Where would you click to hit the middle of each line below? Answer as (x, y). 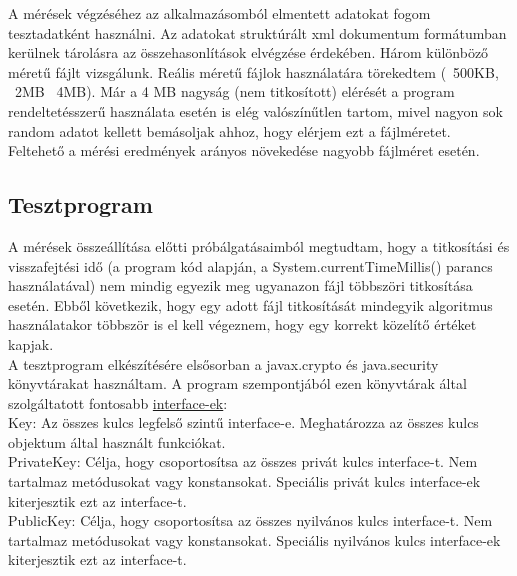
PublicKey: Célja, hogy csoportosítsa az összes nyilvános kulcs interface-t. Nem (250, 520)
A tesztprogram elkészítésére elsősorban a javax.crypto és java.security (223, 363)
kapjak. (31, 343)
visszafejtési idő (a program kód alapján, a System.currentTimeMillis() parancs (250, 265)
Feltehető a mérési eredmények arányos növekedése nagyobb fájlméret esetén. (244, 150)
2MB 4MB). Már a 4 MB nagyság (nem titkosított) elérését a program (234, 91)
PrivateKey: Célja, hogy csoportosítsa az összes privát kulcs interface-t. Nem (243, 461)
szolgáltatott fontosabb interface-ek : (118, 402)
